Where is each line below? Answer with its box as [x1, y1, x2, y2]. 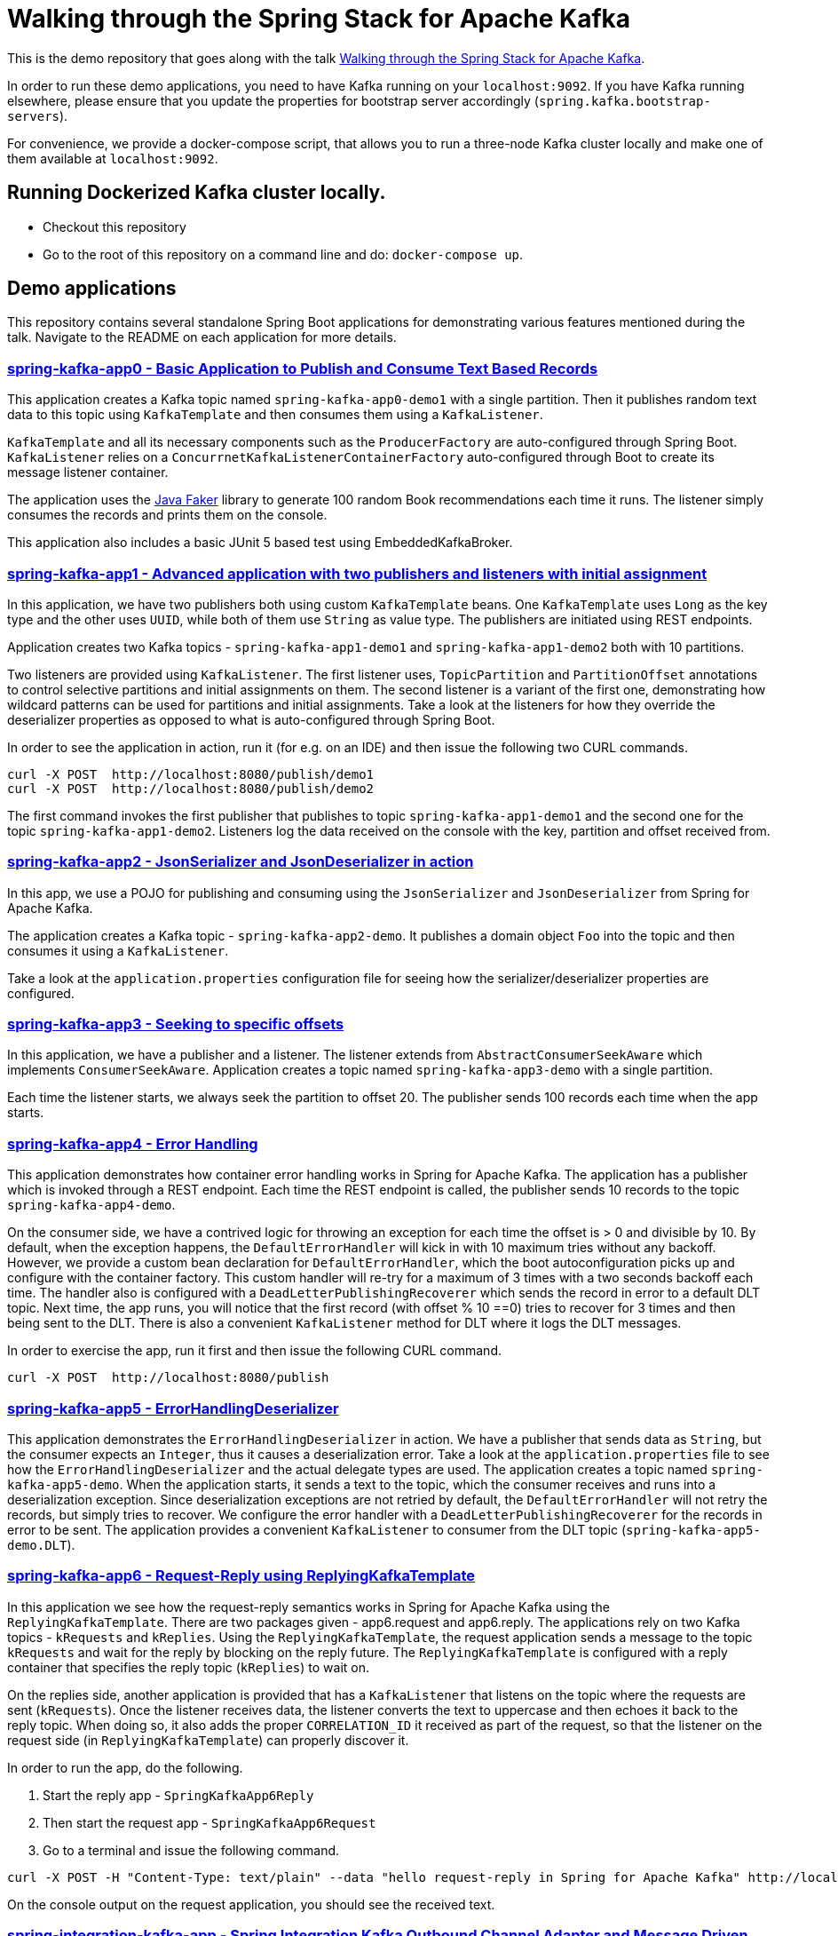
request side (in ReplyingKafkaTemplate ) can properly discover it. [7, 1732, 409, 1748]
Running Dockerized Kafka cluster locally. [7, 181, 386, 204]
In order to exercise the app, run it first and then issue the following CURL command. [7, 1343, 502, 1359]
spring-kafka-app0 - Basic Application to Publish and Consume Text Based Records [7, 359, 598, 377]
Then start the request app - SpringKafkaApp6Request [43, 1814, 376, 1830]
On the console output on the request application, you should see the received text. [7, 1896, 495, 1912]
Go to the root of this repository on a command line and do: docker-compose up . [43, 246, 524, 262]
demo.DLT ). [7, 1536, 75, 1552]
